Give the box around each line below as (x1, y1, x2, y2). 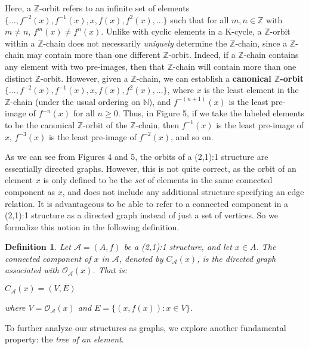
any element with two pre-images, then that (5, 60, 165, 72)
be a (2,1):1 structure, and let (123, 240, 232, 253)
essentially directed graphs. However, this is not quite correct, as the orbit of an (5, 162, 296, 174)
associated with (5, 264, 59, 276)
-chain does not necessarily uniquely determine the (43, 36, 227, 49)
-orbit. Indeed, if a (168, 48, 236, 61)
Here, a (5, 2, 31, 14)
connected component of (5, 252, 91, 264)
